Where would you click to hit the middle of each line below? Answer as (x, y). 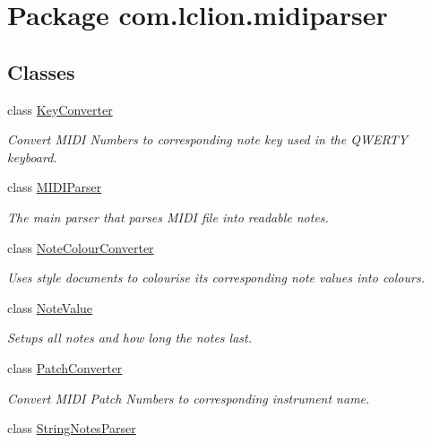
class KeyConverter (60, 109)
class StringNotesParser (72, 428)
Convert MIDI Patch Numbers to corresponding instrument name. (189, 398)
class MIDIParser (55, 187)
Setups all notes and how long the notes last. (129, 338)
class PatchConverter (65, 367)
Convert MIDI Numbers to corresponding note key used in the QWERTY (207, 139)
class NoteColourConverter (81, 247)
